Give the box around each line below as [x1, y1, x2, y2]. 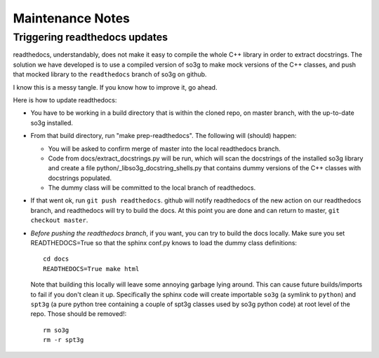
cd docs [43, 255, 69, 263]
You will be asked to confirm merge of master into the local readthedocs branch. [48, 144, 281, 153]
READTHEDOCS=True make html [43, 265, 140, 273]
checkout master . [30, 216, 88, 224]
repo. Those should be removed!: [30, 310, 127, 318]
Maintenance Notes [13, 11, 130, 26]
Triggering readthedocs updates [13, 31, 168, 43]
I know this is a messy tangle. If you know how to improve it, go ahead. [13, 83, 218, 91]
